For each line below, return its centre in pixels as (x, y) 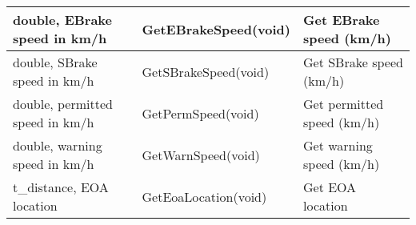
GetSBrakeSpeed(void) (206, 71)
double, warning (58, 145)
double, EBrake (62, 20)
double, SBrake (55, 62)
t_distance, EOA (61, 187)
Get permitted (343, 104)
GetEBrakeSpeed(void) (216, 29)
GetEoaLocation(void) (204, 196)
